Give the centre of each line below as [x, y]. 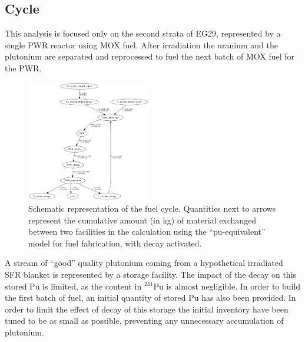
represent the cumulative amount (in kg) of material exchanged [142, 220]
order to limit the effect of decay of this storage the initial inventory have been [147, 309]
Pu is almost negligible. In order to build [227, 286]
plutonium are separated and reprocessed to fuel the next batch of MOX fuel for [150, 56]
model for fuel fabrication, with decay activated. [115, 243]
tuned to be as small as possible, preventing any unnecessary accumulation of [144, 320]
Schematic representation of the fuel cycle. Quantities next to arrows [152, 208]
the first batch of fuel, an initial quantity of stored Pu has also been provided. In [150, 297]
